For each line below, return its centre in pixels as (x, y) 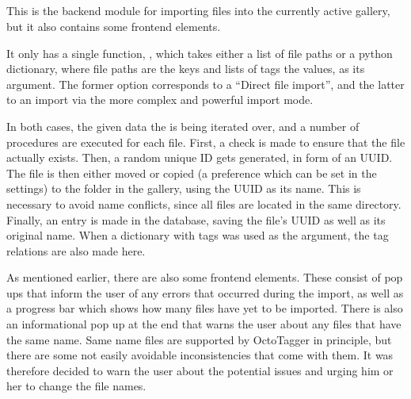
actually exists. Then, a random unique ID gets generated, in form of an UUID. (200, 157)
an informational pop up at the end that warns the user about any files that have (204, 324)
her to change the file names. (76, 386)
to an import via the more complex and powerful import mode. (160, 100)
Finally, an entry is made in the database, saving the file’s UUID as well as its (196, 219)
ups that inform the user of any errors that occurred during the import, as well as (205, 292)
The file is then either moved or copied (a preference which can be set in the (192, 173)
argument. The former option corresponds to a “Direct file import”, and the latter (205, 84)
